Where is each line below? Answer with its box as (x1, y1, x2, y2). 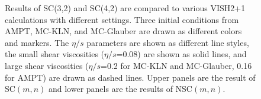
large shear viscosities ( (5, 59, 89, 71)
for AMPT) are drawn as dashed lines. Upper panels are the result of (5, 71, 256, 83)
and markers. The (5, 36, 69, 48)
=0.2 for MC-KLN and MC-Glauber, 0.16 (101, 59, 252, 71)
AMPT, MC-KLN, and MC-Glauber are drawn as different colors (5, 25, 242, 37)
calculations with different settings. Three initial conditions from (5, 13, 239, 25)
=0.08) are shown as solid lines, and (116, 48, 247, 60)
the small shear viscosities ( (5, 48, 104, 60)
